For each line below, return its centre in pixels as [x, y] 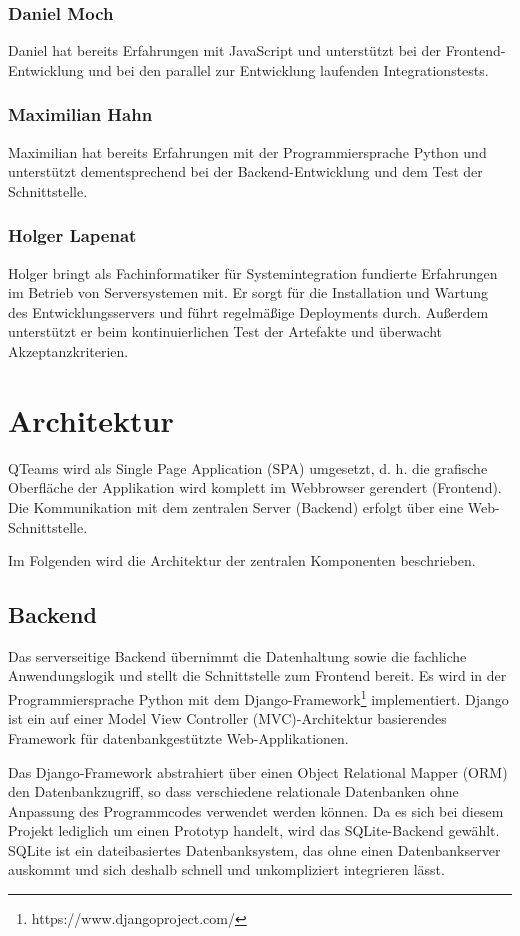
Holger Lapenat [72, 235]
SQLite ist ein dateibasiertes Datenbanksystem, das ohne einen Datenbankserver [254, 849]
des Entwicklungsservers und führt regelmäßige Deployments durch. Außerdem [248, 311]
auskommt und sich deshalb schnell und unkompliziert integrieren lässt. [226, 869]
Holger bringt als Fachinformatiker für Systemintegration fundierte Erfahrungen [253, 272]
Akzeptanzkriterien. [68, 351]
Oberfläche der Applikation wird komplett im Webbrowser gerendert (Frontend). [255, 487]
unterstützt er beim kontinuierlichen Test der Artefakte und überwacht [225, 331]
